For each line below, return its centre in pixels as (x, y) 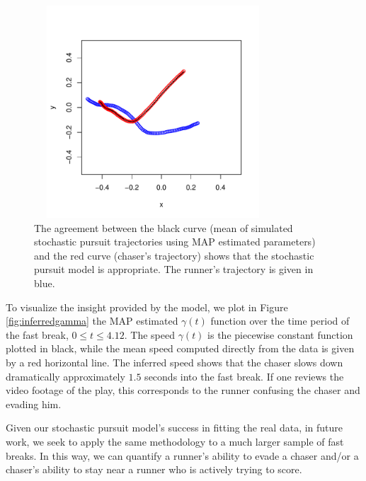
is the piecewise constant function (280, 334)
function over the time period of (280, 321)
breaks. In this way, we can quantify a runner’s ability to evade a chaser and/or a (182, 455)
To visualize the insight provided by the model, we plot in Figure (147, 307)
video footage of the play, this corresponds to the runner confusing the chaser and (183, 390)
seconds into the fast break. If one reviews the (244, 376)
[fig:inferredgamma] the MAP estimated (92, 321)
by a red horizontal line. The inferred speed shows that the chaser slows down (175, 362)
